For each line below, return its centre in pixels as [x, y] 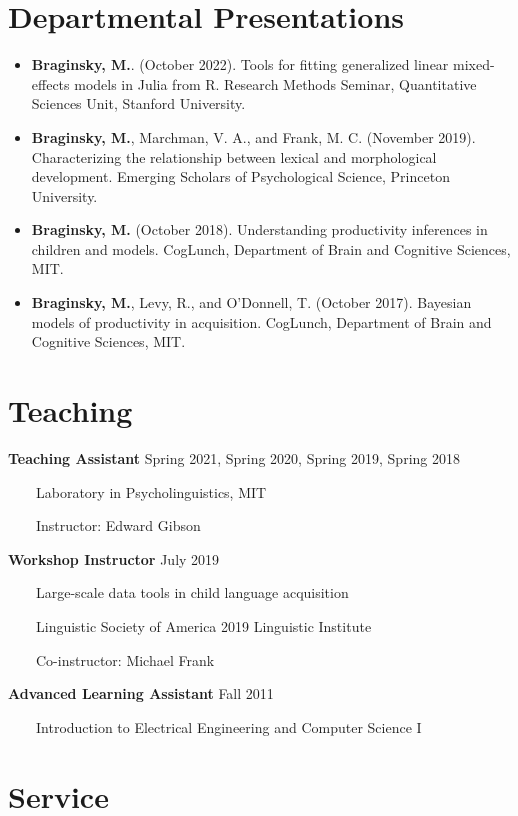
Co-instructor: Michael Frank [125, 659]
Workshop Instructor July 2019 [114, 558]
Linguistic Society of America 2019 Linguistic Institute [203, 625]
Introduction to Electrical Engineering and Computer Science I [228, 726]
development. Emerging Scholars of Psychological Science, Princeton [240, 176]
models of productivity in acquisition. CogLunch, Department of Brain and [261, 321]
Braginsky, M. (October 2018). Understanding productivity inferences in [259, 229]
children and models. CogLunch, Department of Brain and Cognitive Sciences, [271, 248]
